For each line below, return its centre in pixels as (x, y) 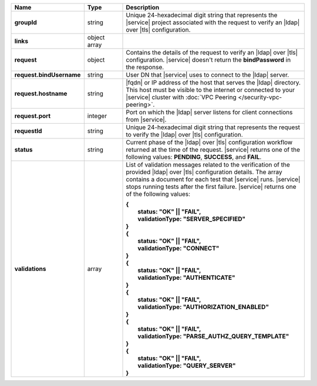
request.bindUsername (48, 75)
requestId (28, 131)
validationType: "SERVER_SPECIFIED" (192, 219)
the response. (145, 67)
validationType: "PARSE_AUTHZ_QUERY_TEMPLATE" (213, 336)
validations (30, 269)
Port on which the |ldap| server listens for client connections (209, 112)
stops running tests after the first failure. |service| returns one (211, 187)
